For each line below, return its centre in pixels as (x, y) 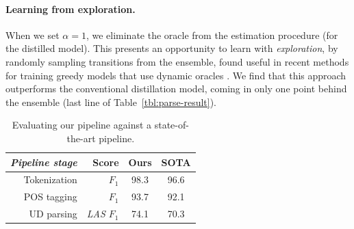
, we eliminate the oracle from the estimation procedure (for (212, 35)
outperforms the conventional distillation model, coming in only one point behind (176, 89)
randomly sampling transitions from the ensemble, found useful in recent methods (177, 61)
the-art (81, 138)
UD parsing (53, 214)
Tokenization (50, 179)
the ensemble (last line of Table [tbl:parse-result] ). (111, 102)
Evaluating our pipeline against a (82, 125)
